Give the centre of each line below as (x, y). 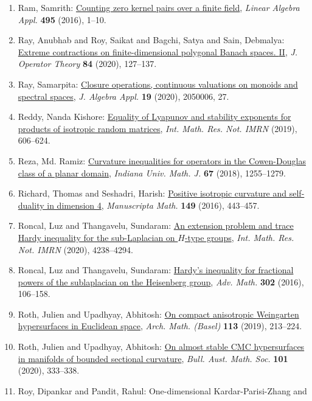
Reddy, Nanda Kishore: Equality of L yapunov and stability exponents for (154, 117)
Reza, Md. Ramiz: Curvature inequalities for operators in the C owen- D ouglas (162, 160)
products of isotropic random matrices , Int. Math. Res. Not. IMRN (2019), (158, 128)
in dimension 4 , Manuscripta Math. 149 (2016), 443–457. (153, 205)
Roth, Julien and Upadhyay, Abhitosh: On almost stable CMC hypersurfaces (161, 347)
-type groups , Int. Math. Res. (239, 237)
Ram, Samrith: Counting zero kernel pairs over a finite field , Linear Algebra (159, 7)
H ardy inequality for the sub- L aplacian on (96, 237)
